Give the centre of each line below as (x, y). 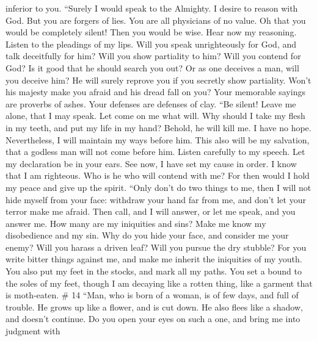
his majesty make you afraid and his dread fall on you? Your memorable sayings (155, 92)
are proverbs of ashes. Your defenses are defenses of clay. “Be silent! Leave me (151, 103)
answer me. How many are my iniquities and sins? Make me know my (136, 223)
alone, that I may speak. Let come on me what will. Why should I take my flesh (155, 116)
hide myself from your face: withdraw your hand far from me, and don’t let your (156, 199)
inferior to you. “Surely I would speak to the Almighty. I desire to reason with (152, 8)
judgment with (33, 331)
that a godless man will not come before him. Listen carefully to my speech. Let (155, 152)
